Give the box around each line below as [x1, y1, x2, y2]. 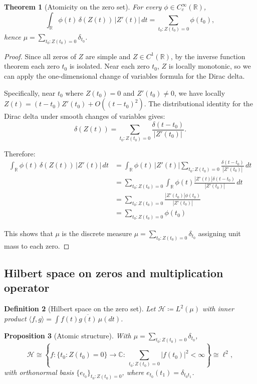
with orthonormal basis [4, 366, 74, 377]
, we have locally [174, 87, 225, 98]
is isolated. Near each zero [69, 61, 150, 71]
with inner [202, 303, 234, 314]
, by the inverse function [170, 51, 245, 61]
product [4, 313, 27, 323]
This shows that [4, 228, 53, 238]
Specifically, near [4, 87, 56, 98]
